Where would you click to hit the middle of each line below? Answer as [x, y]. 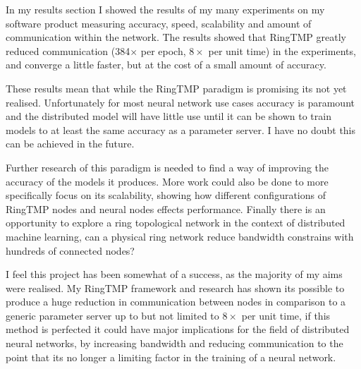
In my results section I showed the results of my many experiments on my [165, 9]
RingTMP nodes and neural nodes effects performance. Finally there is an [166, 208]
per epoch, [163, 50]
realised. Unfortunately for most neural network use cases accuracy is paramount [180, 102]
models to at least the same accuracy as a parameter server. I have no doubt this [181, 129]
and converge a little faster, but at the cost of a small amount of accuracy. [166, 65]
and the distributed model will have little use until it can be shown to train [169, 116]
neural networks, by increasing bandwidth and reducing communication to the [175, 343]
